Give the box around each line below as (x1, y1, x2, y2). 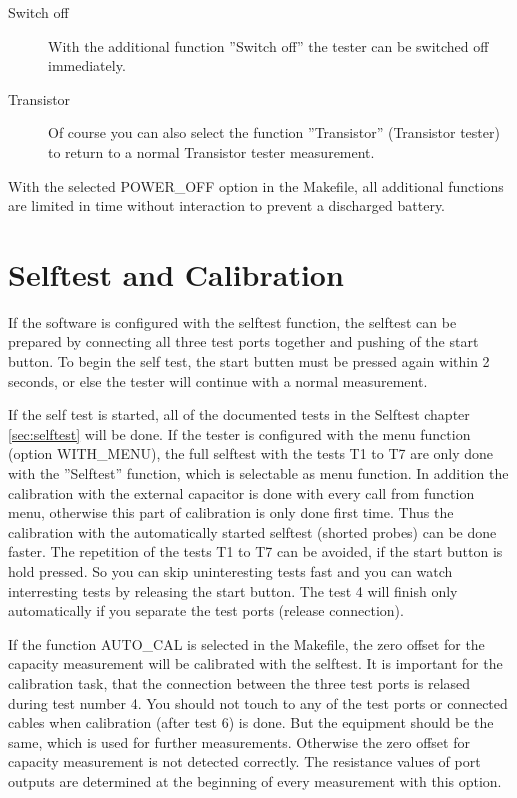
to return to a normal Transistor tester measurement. (48, 141, 375, 162)
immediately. (48, 55, 126, 76)
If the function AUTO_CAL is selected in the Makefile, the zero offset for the (8, 633, 485, 654)
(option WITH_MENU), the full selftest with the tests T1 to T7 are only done (8, 443, 494, 464)
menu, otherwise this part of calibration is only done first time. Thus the (8, 502, 454, 523)
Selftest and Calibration (8, 253, 344, 294)
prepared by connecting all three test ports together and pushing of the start (8, 331, 479, 352)
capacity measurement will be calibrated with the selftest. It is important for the (8, 653, 503, 674)
